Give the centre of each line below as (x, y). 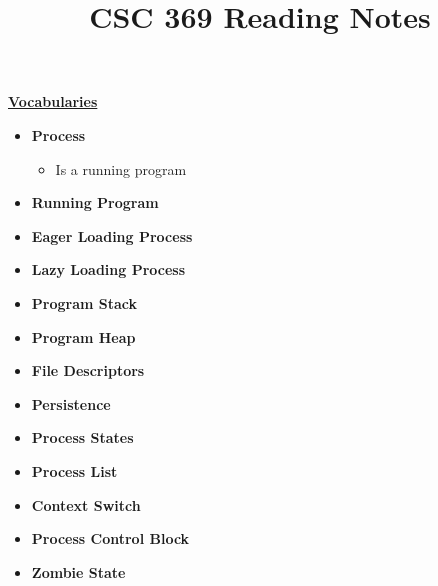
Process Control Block (110, 538)
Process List (74, 470)
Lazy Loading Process (108, 269)
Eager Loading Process (112, 235)
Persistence (71, 403)
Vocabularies (53, 101)
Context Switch (86, 504)
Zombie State (78, 571)
